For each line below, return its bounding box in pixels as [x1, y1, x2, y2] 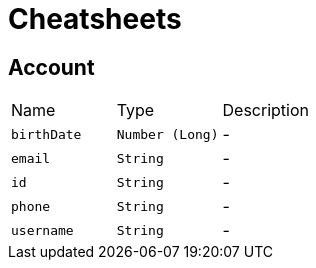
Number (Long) [116, 126, 219, 142]
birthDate [11, 126, 82, 142]
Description [222, 100, 309, 121]
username [11, 222, 74, 238]
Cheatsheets [8, 2, 182, 36]
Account [8, 54, 95, 80]
